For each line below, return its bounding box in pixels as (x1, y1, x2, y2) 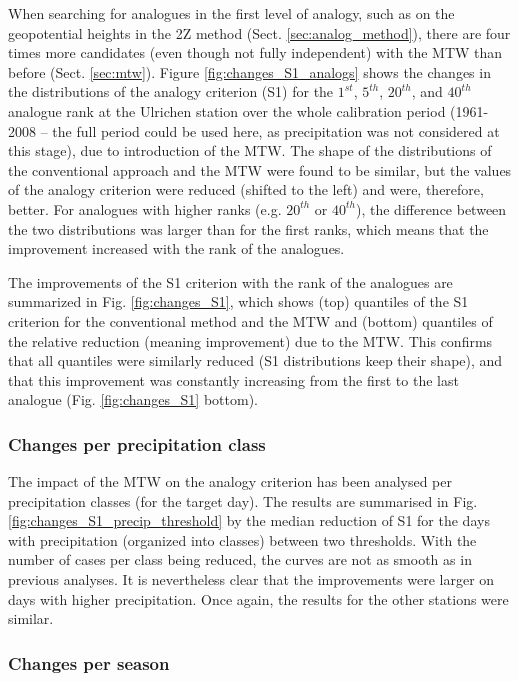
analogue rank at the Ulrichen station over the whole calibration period (8, 100, 446, 121)
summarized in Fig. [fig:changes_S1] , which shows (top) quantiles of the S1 (8, 291, 469, 312)
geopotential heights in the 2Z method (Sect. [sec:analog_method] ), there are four (8, 22, 511, 43)
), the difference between (355, 198, 507, 219)
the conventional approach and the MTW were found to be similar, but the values (8, 159, 512, 180)
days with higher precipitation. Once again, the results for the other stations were (8, 588, 509, 609)
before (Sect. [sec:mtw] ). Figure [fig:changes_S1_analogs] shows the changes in (8, 61, 491, 82)
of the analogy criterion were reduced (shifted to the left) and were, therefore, (8, 179, 484, 200)
